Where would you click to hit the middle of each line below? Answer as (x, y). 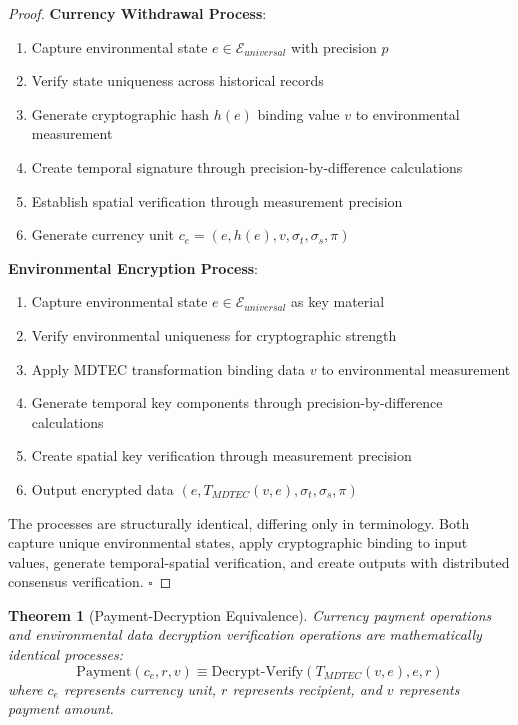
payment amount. (61, 708)
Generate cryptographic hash (120, 113)
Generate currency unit (102, 234)
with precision (334, 46)
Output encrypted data (102, 488)
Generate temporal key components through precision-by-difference (237, 402)
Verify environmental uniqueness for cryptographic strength (214, 334)
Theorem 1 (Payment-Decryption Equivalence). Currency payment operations (250, 614)
